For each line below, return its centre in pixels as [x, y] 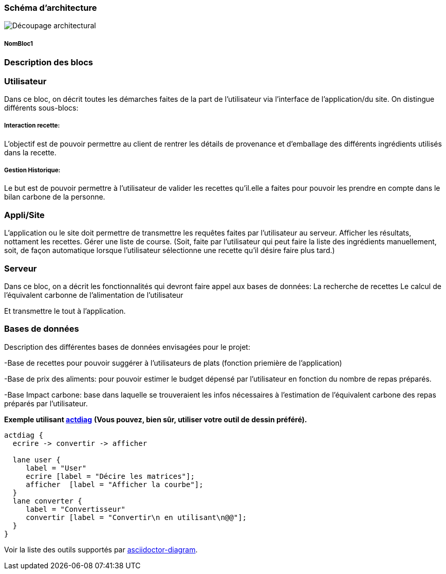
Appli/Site [24, 215]
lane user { [36, 460]
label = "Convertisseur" [76, 509]
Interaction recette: [32, 126]
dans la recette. [30, 152]
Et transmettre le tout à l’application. [65, 311]
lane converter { [47, 501]
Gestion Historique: [32, 171]
